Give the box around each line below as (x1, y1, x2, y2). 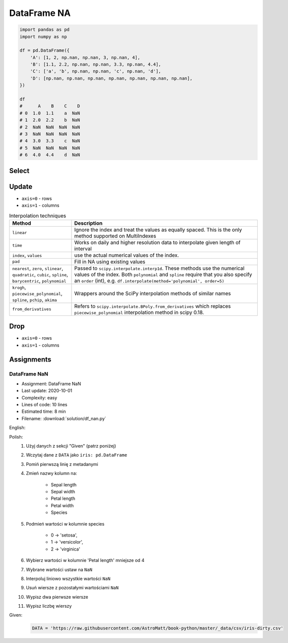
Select (9, 167, 30, 175)
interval (74, 245, 92, 252)
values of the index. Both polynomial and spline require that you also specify (74, 271, 253, 278)
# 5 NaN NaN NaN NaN (19, 145, 80, 151)
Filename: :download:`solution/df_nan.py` (21, 415, 106, 421)
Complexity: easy (21, 394, 57, 400)
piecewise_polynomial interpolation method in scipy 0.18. (74, 309, 205, 316)
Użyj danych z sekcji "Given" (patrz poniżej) (26, 443, 116, 449)
